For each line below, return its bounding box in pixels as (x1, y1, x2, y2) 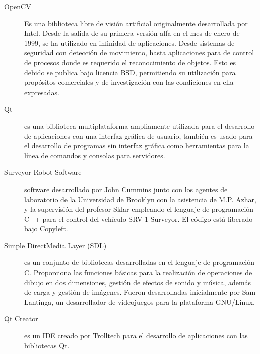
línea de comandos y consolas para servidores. (24, 150, 165, 160)
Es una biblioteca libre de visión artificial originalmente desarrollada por (24, 18, 248, 28)
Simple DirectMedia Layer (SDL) (4, 240, 107, 250)
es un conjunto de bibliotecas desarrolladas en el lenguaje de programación (24, 257, 255, 268)
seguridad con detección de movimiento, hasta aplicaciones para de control (24, 47, 254, 58)
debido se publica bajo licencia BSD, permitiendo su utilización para (24, 67, 236, 77)
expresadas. (24, 86, 59, 97)
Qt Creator (4, 313, 38, 324)
